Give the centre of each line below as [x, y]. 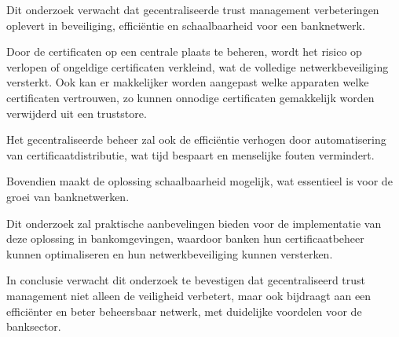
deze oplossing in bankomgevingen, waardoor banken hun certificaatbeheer [185, 238]
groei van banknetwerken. [68, 196]
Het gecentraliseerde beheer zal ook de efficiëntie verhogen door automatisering [196, 139]
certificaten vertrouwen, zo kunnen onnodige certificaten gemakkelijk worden [190, 97]
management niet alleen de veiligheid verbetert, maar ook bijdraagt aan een [189, 295]
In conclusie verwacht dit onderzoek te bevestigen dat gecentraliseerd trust [186, 280]
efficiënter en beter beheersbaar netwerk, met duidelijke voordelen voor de [184, 311]
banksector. [34, 326]
